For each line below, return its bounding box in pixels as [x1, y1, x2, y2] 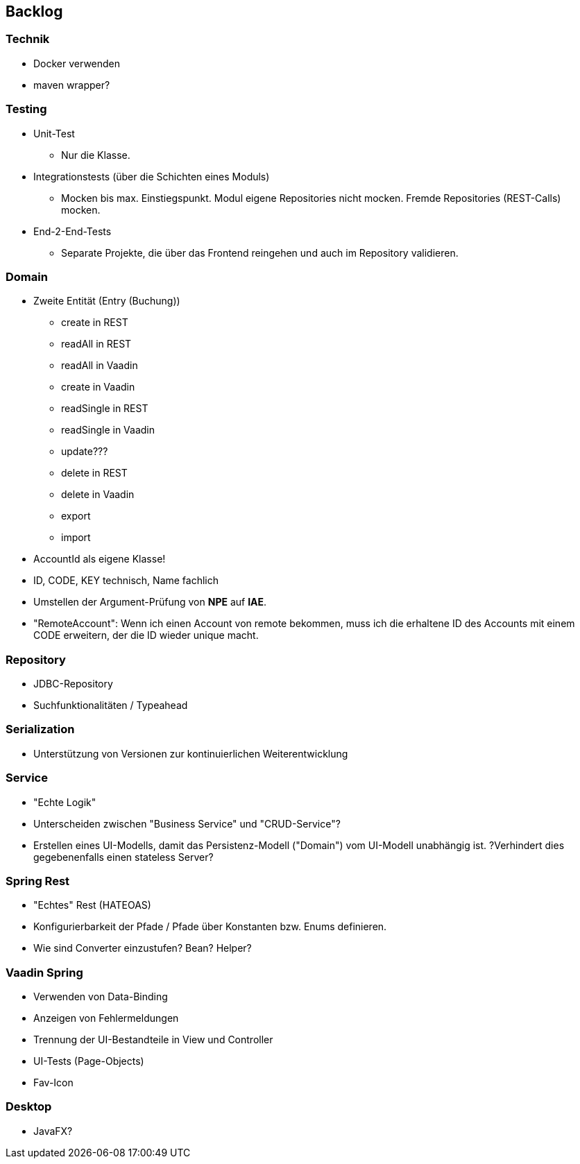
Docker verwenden [33, 57, 121, 69]
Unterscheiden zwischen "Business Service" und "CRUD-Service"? [33, 817, 341, 830]
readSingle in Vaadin [61, 424, 155, 436]
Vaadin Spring [6, 965, 83, 979]
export [61, 510, 91, 522]
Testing [6, 102, 47, 117]
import [61, 531, 91, 544]
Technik [6, 32, 50, 46]
